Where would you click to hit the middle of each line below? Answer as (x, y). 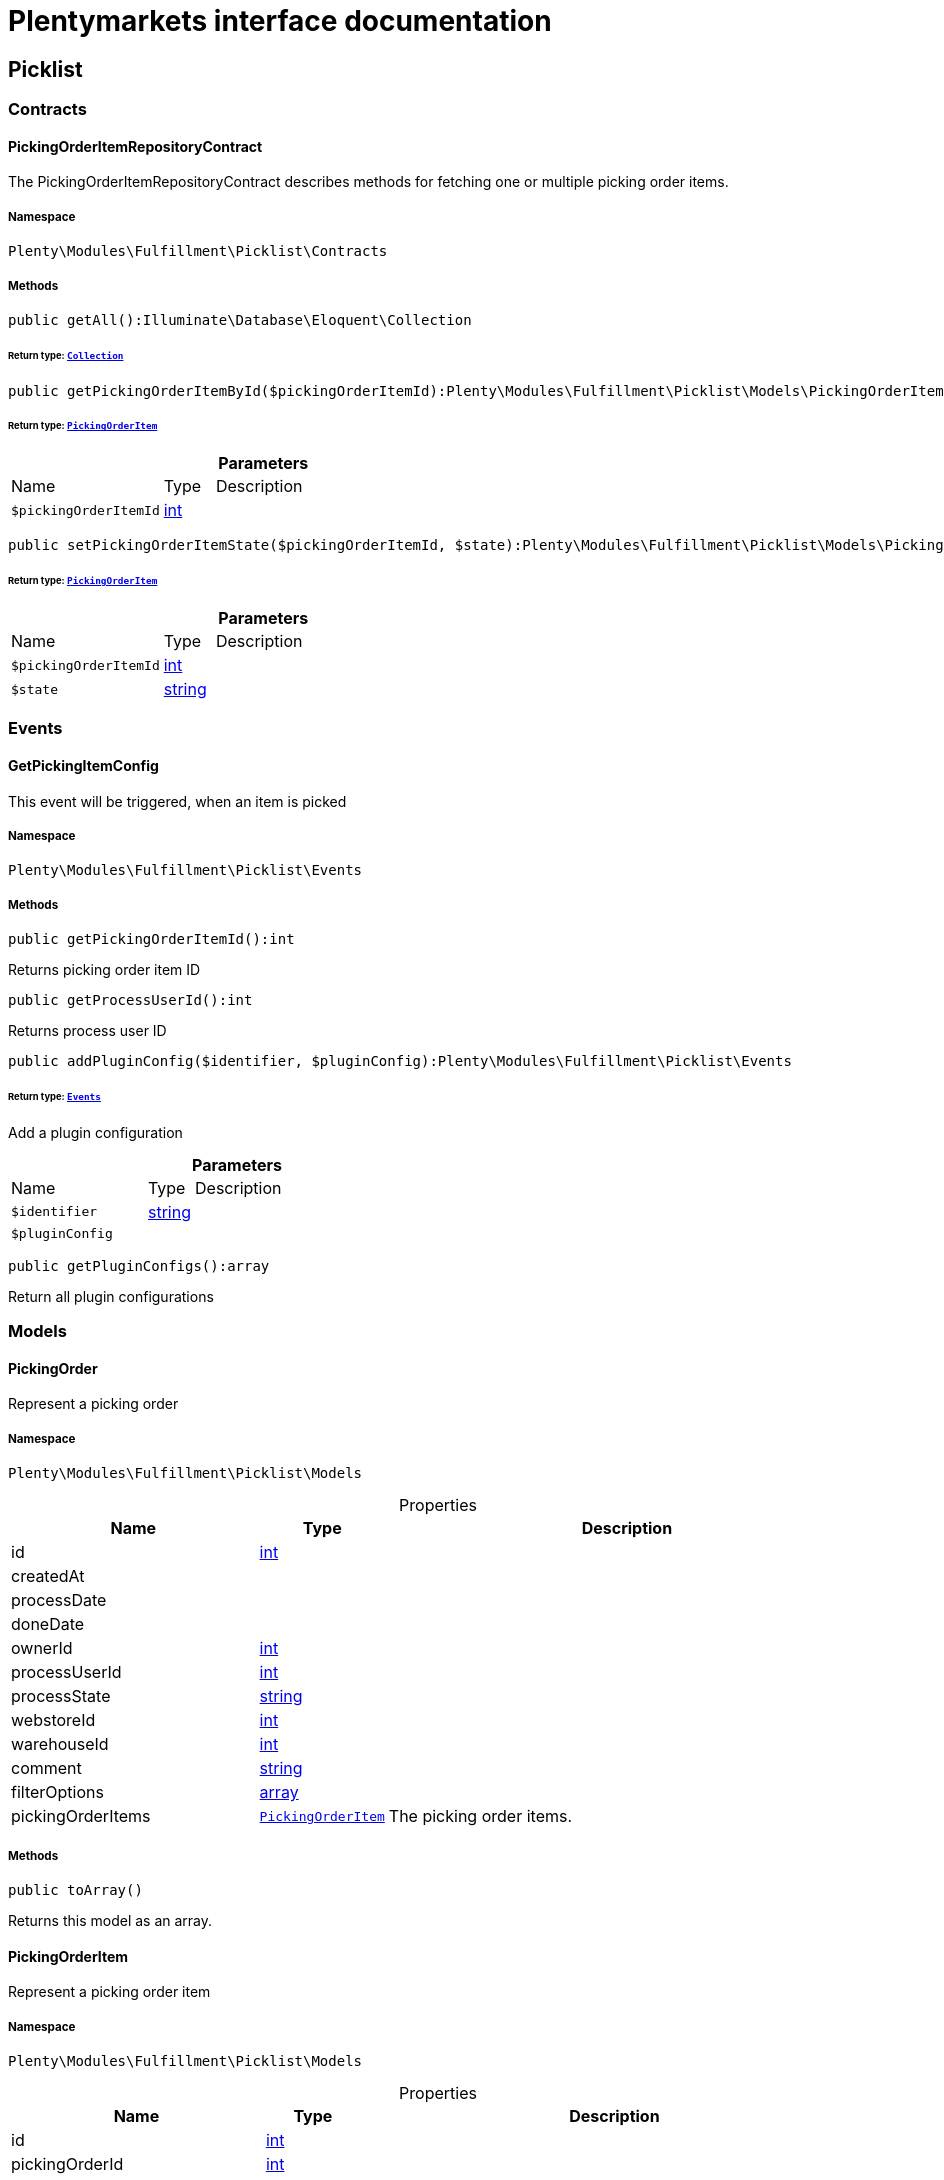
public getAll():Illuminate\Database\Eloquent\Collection (240, 319)
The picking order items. (480, 1816)
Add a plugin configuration (95, 1132)
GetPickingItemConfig (83, 765)
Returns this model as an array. (110, 1921)
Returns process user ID (87, 1031)
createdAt (48, 1576)
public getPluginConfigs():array (139, 1265)
